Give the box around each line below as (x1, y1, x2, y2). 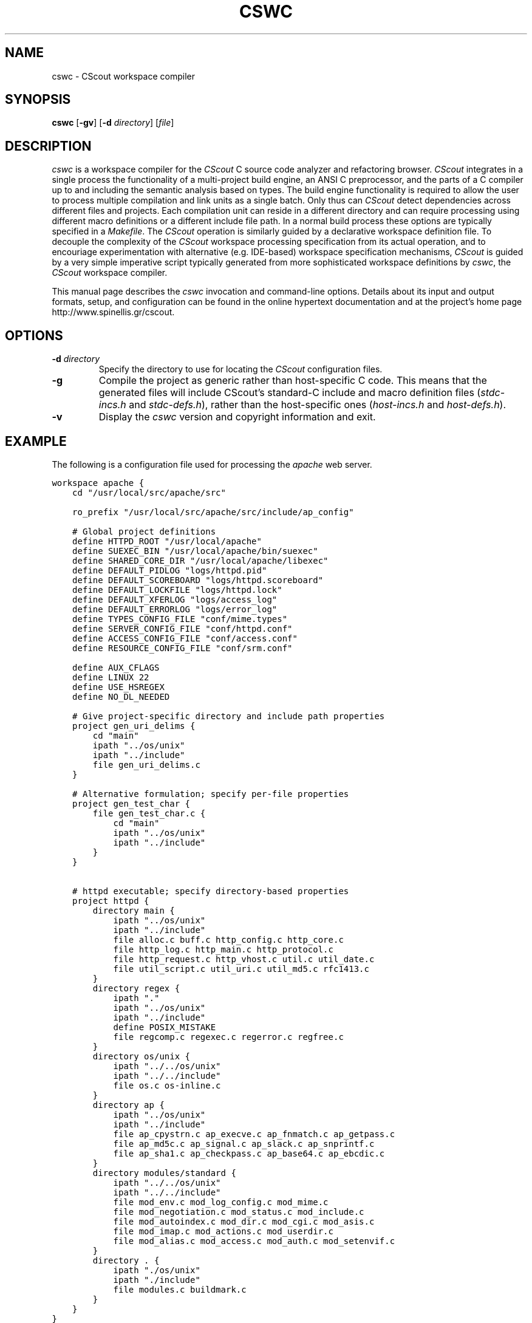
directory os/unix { (92, 1051, 190, 1061)
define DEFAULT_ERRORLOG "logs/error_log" (72, 604, 278, 614)
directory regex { (92, 983, 180, 993)
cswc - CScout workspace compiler (52, 70, 195, 81)
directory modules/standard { (92, 1167, 236, 1178)
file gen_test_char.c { (92, 808, 206, 818)
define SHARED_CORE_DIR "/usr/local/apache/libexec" (72, 555, 329, 566)
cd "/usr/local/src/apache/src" (72, 487, 226, 497)
